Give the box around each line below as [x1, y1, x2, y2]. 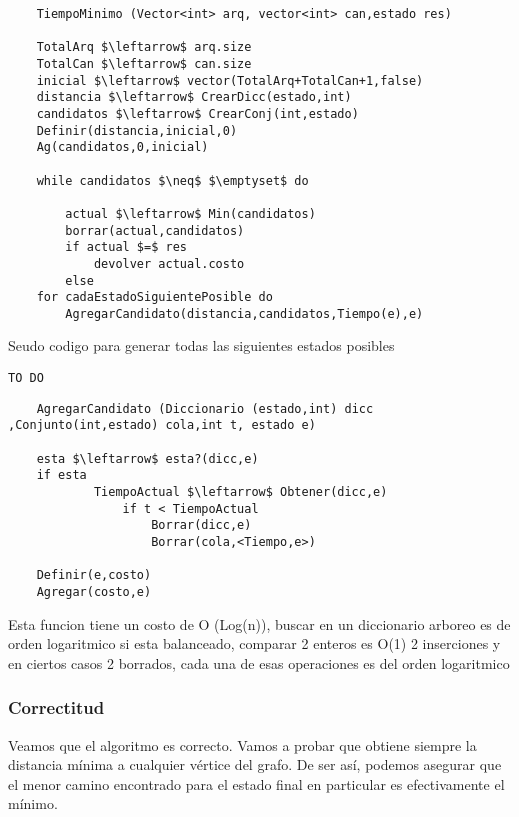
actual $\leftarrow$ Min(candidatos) [65, 206, 316, 221]
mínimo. [8, 793, 58, 814]
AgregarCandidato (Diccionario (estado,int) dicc [36, 401, 374, 416]
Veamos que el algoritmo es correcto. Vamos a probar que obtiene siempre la [8, 734, 477, 755]
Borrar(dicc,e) [151, 518, 252, 533]
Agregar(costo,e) [36, 584, 152, 599]
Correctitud [8, 695, 105, 720]
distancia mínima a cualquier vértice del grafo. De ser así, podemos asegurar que [8, 754, 502, 775]
